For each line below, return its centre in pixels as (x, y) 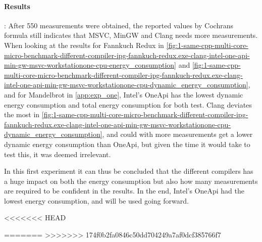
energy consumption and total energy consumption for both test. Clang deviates (128, 104)
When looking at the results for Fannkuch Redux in (84, 45)
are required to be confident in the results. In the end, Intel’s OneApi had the (124, 191)
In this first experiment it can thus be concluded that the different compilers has (129, 171)
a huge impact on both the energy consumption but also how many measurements (131, 181)
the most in (22, 114)
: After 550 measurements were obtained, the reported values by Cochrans (119, 25)
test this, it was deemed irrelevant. (58, 154)
